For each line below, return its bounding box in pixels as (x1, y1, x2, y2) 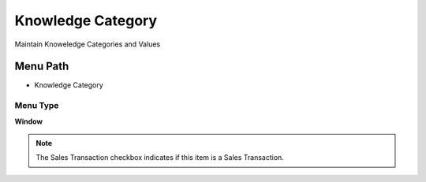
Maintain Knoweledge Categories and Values (14, 39, 161, 49)
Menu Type (14, 100, 59, 111)
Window (14, 117, 43, 126)
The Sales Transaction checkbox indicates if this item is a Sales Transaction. (35, 153, 284, 162)
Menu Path (14, 60, 69, 73)
